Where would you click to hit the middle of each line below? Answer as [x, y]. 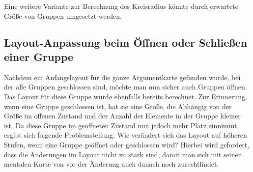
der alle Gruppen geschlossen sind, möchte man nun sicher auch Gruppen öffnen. [126, 87]
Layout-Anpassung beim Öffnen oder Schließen [126, 42]
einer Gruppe [39, 56]
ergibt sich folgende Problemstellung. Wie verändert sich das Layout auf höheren [126, 135]
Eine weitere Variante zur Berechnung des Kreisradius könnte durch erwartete [121, 6]
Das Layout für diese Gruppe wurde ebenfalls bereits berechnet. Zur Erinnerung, [126, 96]
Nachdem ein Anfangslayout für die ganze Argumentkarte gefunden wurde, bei [122, 77]
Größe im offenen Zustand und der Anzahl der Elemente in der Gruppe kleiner [122, 116]
